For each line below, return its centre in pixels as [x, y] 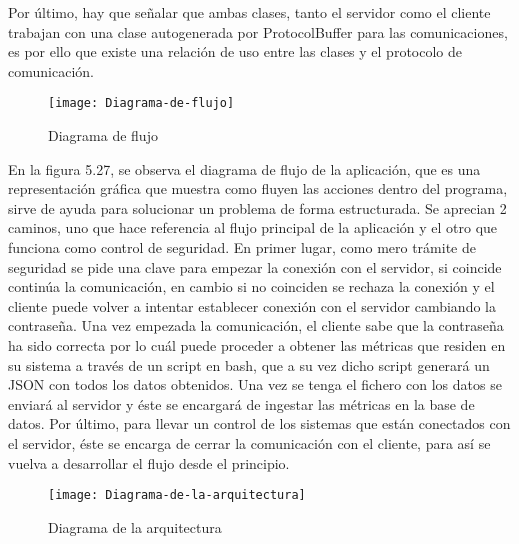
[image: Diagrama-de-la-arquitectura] [177, 495]
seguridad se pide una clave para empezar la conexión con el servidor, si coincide [255, 266]
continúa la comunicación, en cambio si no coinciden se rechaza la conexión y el [251, 286]
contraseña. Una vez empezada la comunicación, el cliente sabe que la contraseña [256, 325]
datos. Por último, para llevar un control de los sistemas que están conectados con [259, 423]
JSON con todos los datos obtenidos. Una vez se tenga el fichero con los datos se [255, 384]
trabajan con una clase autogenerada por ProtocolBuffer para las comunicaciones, [258, 31]
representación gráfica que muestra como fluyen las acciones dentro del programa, [258, 188]
